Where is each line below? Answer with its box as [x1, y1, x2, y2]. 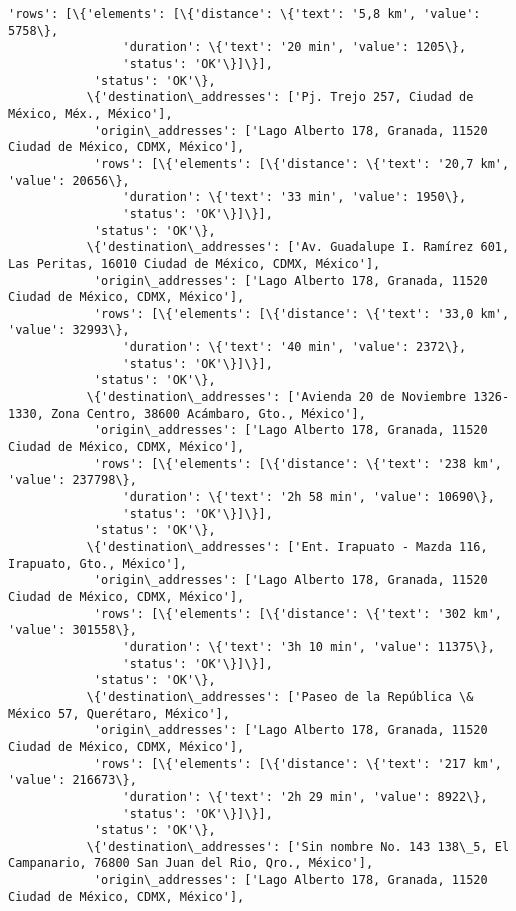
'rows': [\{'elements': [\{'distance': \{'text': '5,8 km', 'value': [8, 7, 481, 21]
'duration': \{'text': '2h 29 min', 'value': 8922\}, [122, 789, 488, 804]
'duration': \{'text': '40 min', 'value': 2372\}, [122, 340, 467, 355]
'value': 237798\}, [8, 473, 137, 488]
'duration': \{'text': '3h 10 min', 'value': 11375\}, [122, 639, 495, 654]
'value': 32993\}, [8, 323, 130, 338]
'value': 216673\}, [8, 773, 137, 788]
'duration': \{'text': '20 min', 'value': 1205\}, [122, 40, 467, 55]
